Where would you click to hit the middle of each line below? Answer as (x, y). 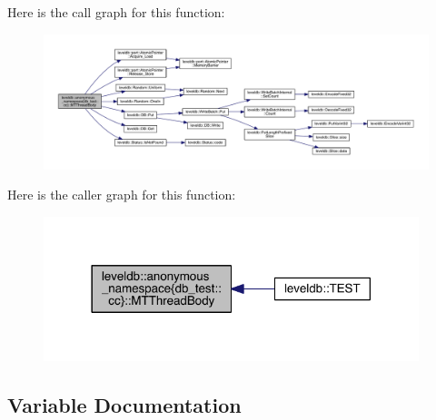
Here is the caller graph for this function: (122, 195)
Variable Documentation (124, 404)
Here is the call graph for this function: (116, 12)
